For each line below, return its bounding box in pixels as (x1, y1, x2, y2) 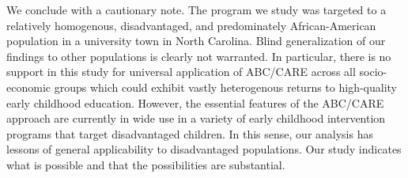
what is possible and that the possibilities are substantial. (6, 156, 285, 172)
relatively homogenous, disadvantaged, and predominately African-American (6, 17, 376, 33)
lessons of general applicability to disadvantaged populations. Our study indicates (6, 141, 402, 157)
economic (6, 78, 51, 95)
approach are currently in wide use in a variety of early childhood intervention (6, 110, 386, 127)
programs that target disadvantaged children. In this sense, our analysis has (6, 125, 373, 142)
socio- (359, 63, 387, 80)
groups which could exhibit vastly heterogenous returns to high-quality (54, 78, 397, 95)
